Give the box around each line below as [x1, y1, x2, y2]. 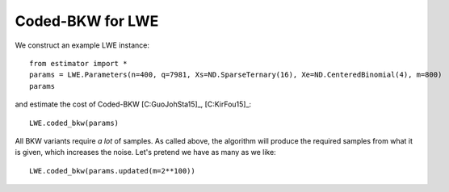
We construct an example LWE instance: [15, 40, 149, 50]
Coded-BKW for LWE [15, 12, 159, 30]
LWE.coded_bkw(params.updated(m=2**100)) [29, 166, 195, 175]
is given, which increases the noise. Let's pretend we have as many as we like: [15, 148, 276, 157]
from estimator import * [29, 59, 128, 68]
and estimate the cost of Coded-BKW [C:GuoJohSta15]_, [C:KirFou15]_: [15, 99, 252, 109]
